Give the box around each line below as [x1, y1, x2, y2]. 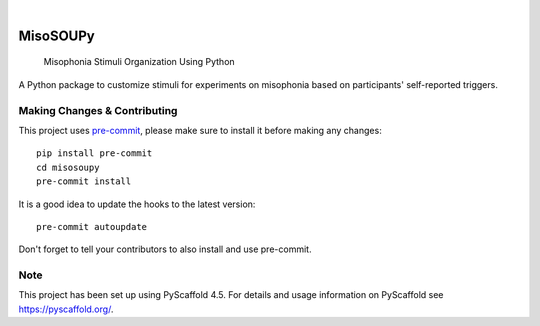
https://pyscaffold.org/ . [18, 303, 114, 315]
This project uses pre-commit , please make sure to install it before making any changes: [18, 124, 382, 136]
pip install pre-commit [36, 148, 153, 159]
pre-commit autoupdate [36, 221, 148, 232]
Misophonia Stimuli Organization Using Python [43, 56, 235, 68]
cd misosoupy [36, 161, 100, 173]
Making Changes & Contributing [18, 103, 178, 117]
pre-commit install [36, 176, 132, 187]
